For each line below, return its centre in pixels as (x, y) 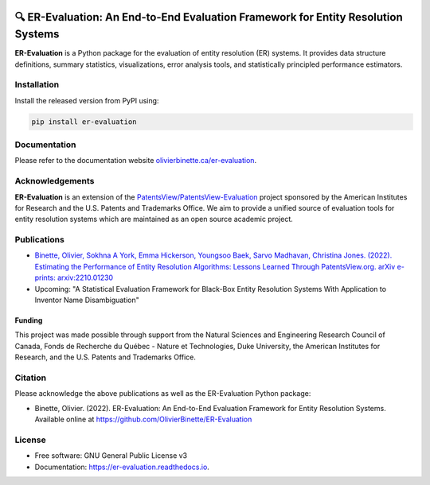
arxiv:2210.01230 (85, 277)
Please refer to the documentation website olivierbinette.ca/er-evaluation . (136, 161)
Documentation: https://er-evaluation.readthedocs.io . (122, 467)
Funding (29, 320)
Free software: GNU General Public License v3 (111, 456)
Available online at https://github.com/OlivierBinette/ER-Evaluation (143, 419)
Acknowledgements (55, 181)
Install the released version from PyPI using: (87, 100)
